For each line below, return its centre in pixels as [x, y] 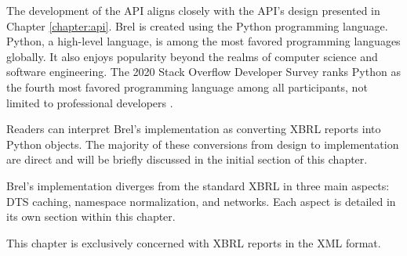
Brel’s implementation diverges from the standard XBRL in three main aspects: [198, 185]
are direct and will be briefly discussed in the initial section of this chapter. [187, 159]
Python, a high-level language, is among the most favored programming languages [203, 41]
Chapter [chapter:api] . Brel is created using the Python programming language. [197, 25]
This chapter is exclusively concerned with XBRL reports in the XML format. [194, 242]
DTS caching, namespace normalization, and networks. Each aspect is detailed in [201, 201]
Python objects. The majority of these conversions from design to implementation [203, 144]
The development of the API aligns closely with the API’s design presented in [193, 10]
